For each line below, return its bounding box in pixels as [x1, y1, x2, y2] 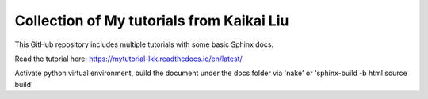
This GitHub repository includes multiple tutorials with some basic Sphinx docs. [14, 40, 273, 49]
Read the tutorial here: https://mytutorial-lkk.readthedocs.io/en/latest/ [14, 54, 243, 63]
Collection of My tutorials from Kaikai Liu [14, 12, 289, 29]
